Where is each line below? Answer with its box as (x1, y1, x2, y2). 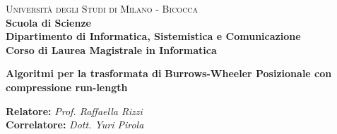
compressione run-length (6, 79, 128, 94)
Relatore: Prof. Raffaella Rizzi (6, 103, 143, 118)
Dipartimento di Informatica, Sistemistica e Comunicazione (6, 29, 301, 43)
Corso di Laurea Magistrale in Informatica (6, 42, 217, 57)
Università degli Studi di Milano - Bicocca (6, 1, 199, 15)
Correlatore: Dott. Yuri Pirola (6, 117, 144, 132)
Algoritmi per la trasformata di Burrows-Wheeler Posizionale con (6, 66, 332, 81)
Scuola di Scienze (6, 15, 91, 29)
